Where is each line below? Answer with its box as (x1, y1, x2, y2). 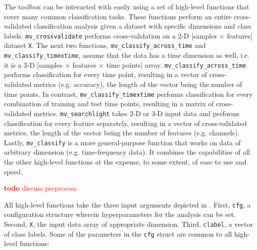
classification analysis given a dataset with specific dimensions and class (34, 21, 252, 31)
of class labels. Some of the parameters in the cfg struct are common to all (4, 228, 232, 239)
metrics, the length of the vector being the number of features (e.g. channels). (4, 127, 240, 138)
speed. (4, 166, 23, 176)
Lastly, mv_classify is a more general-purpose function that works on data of (4, 137, 241, 147)
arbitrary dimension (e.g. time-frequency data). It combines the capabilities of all (4, 147, 251, 157)
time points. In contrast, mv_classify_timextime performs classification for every (4, 88, 253, 99)
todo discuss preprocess (4, 183, 77, 193)
